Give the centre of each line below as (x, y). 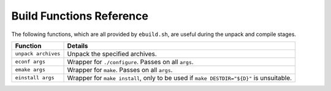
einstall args (35, 78)
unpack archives (38, 54)
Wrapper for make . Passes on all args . (120, 70)
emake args (30, 70)
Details (78, 46)
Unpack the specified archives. (112, 54)
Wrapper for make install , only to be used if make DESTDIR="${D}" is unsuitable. (180, 78)
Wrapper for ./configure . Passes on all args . (131, 62)
